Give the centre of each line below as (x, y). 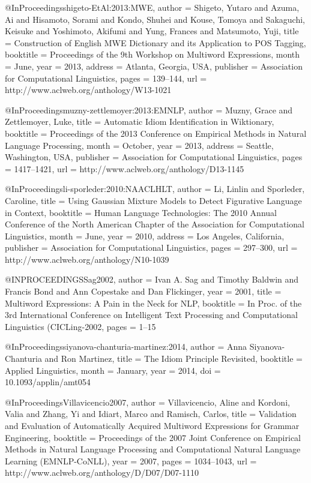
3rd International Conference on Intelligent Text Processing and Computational (151, 315)
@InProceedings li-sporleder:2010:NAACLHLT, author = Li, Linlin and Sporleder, (155, 189)
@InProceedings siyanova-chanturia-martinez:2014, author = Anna (126, 346)
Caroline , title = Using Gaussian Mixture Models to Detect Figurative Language (153, 200)
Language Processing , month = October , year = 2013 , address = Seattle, (139, 145)
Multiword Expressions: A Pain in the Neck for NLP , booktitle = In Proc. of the (153, 303)
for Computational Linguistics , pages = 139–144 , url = (106, 78)
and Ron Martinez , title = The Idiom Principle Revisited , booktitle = (174, 358)
